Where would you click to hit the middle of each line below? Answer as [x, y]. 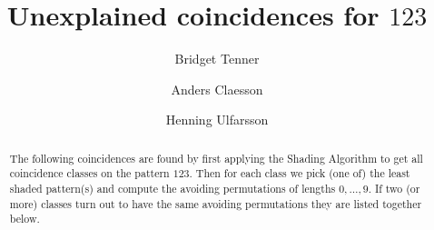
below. [25, 219]
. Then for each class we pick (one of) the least [300, 173]
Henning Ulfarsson [217, 120]
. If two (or [394, 189]
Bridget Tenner [217, 59]
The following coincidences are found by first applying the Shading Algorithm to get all [216, 158]
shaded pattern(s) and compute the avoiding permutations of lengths [173, 189]
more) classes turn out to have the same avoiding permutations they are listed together [216, 203]
